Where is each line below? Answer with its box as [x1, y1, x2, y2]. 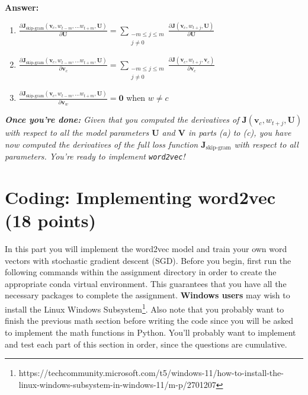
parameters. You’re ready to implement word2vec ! [5, 150, 185, 163]
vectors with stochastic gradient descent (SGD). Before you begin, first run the [5, 254, 291, 266]
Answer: [5, 1, 39, 13]
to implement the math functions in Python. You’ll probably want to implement [5, 326, 296, 338]
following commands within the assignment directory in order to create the [5, 266, 277, 278]
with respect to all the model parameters [5, 126, 149, 139]
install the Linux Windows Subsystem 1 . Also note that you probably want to [5, 301, 284, 315]
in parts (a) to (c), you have [188, 126, 291, 139]
